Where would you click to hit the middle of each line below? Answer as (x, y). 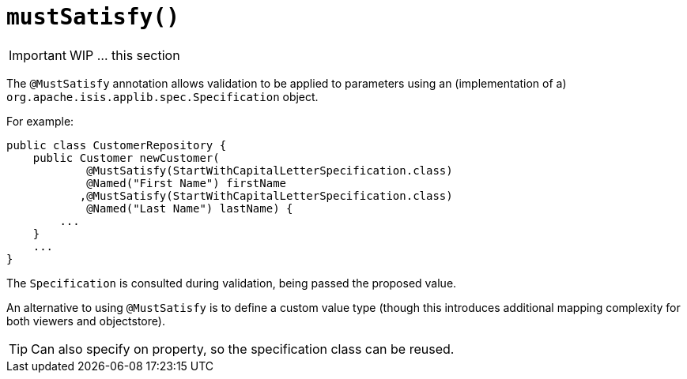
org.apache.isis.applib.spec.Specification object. (162, 96)
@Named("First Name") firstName (187, 183)
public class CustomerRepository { (117, 145)
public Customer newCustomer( (126, 158)
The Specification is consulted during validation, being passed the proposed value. (232, 283)
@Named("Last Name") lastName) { (190, 208)
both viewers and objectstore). (86, 321)
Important (38, 55)
